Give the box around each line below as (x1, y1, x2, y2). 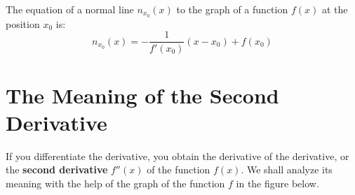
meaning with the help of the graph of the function (6, 176, 225, 191)
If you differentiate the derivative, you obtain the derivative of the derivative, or (6, 148, 349, 163)
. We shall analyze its (241, 162, 333, 177)
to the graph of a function (176, 2, 288, 16)
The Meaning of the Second (6, 80, 279, 109)
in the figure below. (236, 176, 319, 191)
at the (321, 2, 348, 16)
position (6, 16, 40, 31)
